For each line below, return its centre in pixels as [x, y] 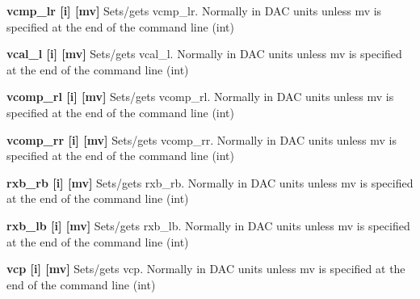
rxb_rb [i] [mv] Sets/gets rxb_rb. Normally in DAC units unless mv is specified [210, 182]
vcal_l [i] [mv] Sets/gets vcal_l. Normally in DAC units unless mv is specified [204, 54]
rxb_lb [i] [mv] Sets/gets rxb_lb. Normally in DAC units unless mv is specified [208, 225]
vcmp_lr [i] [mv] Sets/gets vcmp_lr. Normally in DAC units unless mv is [194, 11]
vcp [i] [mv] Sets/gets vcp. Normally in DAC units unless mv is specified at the [206, 269]
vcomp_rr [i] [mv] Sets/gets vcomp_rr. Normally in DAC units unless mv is [202, 139]
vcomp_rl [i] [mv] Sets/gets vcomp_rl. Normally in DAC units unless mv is [200, 97]
